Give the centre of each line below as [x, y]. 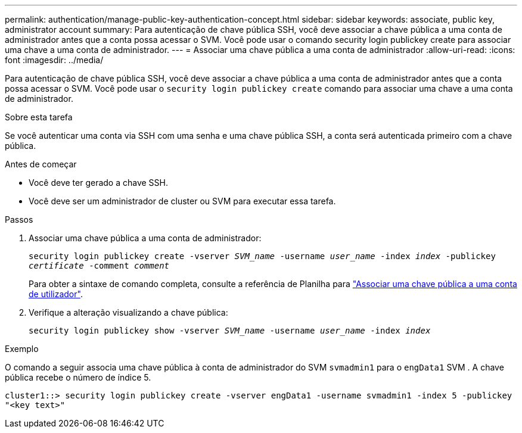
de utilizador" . [56, 294]
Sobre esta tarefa [39, 117]
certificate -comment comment [99, 266]
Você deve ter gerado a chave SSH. [99, 183]
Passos [19, 219]
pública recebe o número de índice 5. [78, 377]
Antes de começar [41, 164]
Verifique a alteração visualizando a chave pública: [128, 312]
